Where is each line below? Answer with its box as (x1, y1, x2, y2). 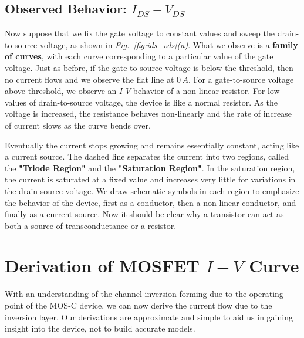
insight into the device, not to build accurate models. (5, 322, 195, 334)
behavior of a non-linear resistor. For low (133, 84, 280, 97)
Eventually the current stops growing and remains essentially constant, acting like (5, 138, 299, 151)
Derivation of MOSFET (5, 253, 200, 278)
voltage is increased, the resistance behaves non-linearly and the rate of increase (5, 107, 292, 120)
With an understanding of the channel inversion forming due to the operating (5, 288, 283, 300)
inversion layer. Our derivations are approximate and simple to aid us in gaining (5, 310, 293, 323)
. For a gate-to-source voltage (188, 73, 294, 85)
